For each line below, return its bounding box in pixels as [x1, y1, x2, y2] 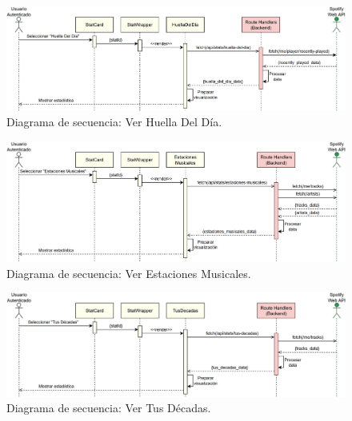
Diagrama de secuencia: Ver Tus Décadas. [6, 399, 211, 416]
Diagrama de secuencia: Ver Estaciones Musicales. [6, 264, 251, 281]
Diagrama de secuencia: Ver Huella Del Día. [6, 113, 222, 130]
